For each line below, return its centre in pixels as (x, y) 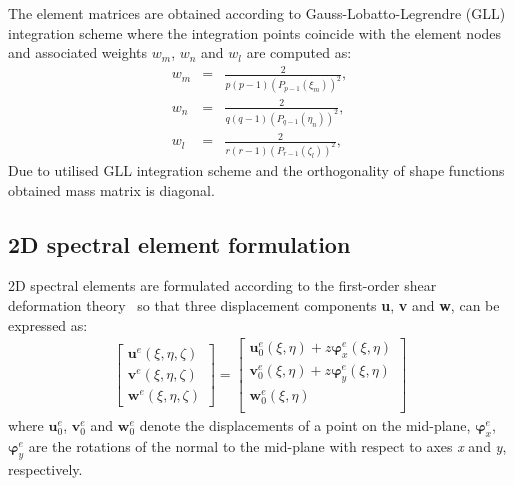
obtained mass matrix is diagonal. (111, 189)
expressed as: (48, 324)
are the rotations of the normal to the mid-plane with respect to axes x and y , (267, 445)
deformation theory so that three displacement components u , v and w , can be (254, 305)
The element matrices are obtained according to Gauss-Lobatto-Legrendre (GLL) (257, 13)
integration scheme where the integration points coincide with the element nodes (255, 32)
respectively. (45, 468)
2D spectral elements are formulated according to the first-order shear (222, 285)
